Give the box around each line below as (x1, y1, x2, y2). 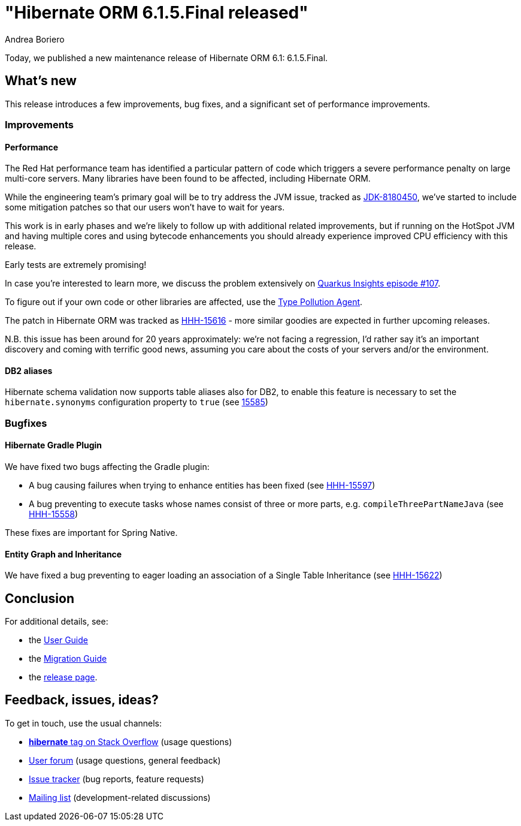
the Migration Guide (29, 653, 107, 664)
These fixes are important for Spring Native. (5, 527, 178, 538)
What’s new (5, 73, 77, 89)
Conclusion (5, 590, 75, 606)
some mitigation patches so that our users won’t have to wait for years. (5, 202, 285, 213)
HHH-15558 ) (29, 509, 78, 519)
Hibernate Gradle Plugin (5, 440, 102, 451)
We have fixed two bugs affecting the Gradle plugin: (5, 462, 210, 472)
